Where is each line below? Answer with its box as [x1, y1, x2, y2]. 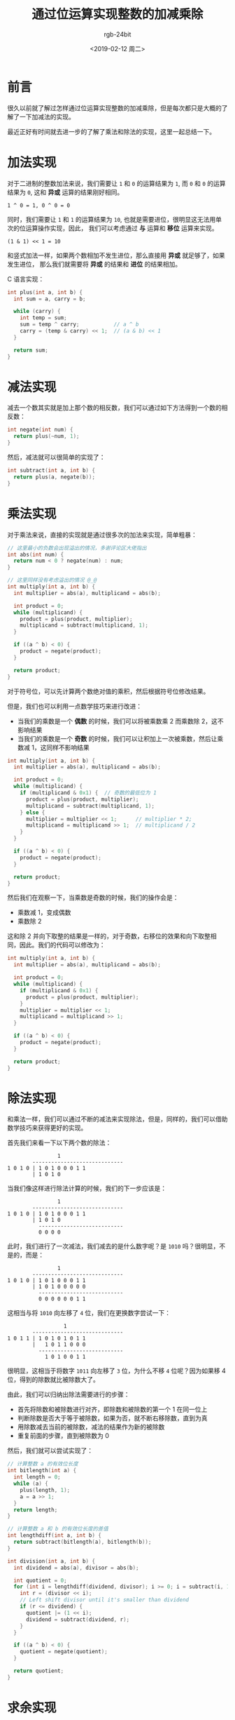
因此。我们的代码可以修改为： [19, 941, 106, 949]
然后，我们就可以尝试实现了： [7, 1446, 93, 1455]
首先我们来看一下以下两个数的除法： [7, 1138, 112, 1147]
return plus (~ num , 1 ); [13, 433, 80, 440]
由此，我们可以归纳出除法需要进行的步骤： [7, 1390, 130, 1399]
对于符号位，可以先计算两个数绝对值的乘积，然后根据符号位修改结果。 [7, 687, 210, 695]
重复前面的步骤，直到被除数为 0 [17, 1432, 110, 1440]
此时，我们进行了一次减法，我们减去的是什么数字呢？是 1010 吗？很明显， [7, 1242, 220, 1251]
